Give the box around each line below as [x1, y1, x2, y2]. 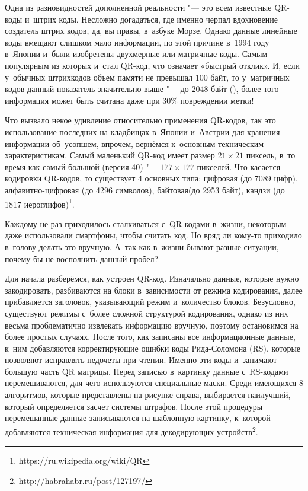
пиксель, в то [246, 149, 296, 161]
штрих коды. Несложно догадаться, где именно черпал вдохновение [33, 12, 278, 25]
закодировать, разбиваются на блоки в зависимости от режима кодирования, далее [5, 283, 303, 296]
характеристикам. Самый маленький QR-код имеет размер [5, 149, 215, 161]
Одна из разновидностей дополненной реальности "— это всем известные [5, 1, 272, 13]
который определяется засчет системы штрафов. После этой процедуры [5, 400, 263, 412]
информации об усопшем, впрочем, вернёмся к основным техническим [5, 137, 264, 149]
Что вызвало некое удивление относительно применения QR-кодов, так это [5, 114, 276, 126]
